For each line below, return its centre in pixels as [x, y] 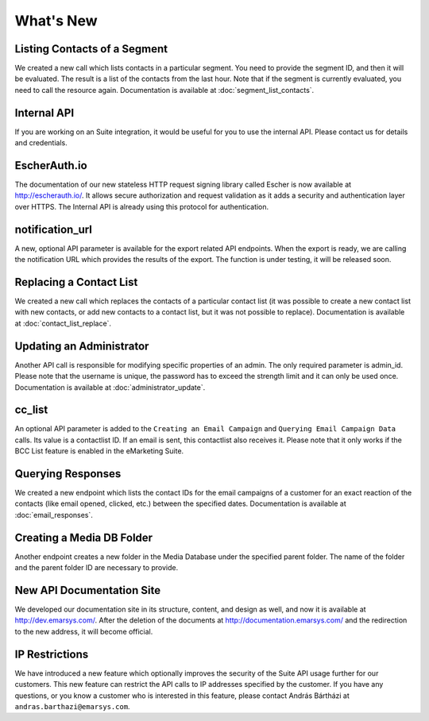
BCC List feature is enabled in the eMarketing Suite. [99, 451]
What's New [56, 21]
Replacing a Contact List [76, 282]
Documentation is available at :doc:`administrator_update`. [110, 387]
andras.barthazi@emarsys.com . [72, 706]
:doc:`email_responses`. [54, 515]
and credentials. [41, 143]
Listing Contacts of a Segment [91, 49]
